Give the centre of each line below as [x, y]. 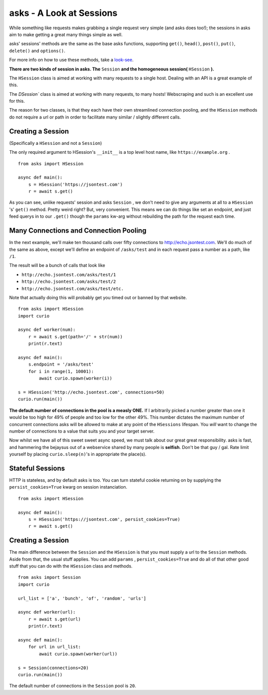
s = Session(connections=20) [53, 668]
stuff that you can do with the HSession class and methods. [71, 566]
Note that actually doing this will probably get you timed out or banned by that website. [98, 297]
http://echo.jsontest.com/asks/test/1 [69, 275]
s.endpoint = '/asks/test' [61, 364]
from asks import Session [50, 577]
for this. [17, 101]
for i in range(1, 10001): [61, 371]
